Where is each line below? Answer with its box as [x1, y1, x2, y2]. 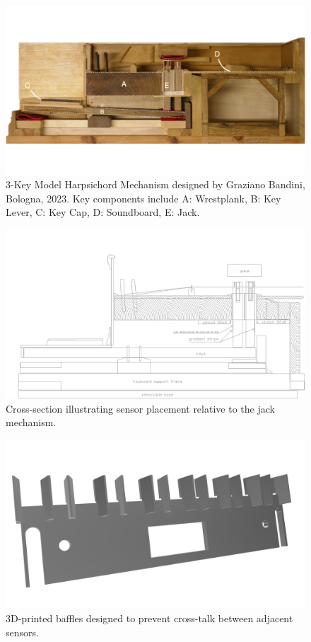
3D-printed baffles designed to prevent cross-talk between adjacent [6, 611, 293, 626]
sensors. [6, 624, 39, 639]
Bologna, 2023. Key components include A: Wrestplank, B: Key [6, 190, 281, 205]
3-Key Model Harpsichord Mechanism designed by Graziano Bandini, [6, 177, 305, 192]
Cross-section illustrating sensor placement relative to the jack [6, 401, 275, 415]
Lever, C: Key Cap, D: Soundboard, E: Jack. [6, 205, 200, 219]
